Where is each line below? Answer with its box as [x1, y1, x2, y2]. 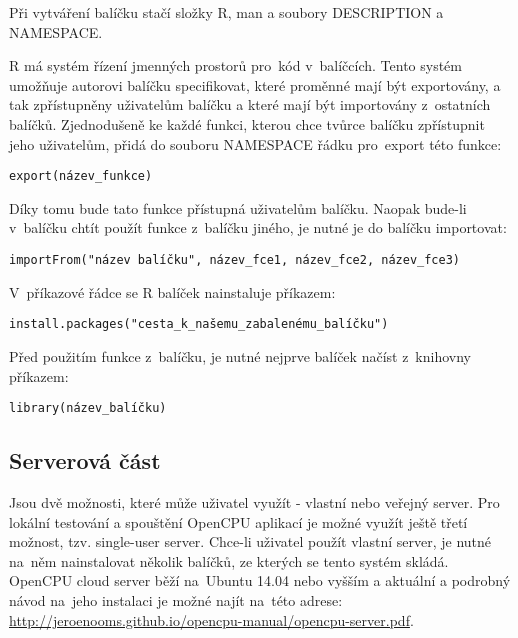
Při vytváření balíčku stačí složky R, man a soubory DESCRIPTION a [9, 2, 444, 22]
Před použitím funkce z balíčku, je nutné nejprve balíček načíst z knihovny [9, 345, 471, 366]
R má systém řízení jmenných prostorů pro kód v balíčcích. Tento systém [9, 55, 462, 76]
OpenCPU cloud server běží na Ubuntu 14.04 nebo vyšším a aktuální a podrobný [9, 570, 511, 591]
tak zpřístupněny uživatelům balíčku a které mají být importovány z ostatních [9, 94, 491, 115]
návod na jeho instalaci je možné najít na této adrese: [9, 589, 343, 610]
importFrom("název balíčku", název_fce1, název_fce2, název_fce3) [9, 253, 461, 267]
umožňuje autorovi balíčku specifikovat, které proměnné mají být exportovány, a [9, 74, 501, 95]
